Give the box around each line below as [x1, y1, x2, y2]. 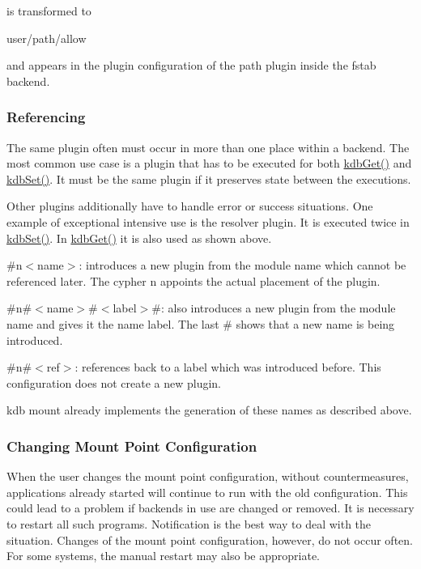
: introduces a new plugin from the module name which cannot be [79, 257, 406, 274]
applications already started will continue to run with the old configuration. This [6, 483, 408, 500]
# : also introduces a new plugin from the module [151, 299, 396, 316]
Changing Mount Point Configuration [6, 435, 257, 456]
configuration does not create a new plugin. [6, 374, 222, 391]
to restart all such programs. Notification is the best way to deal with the [6, 515, 372, 532]
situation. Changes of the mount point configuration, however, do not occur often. [6, 531, 413, 548]
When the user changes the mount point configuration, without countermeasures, [6, 468, 409, 485]
